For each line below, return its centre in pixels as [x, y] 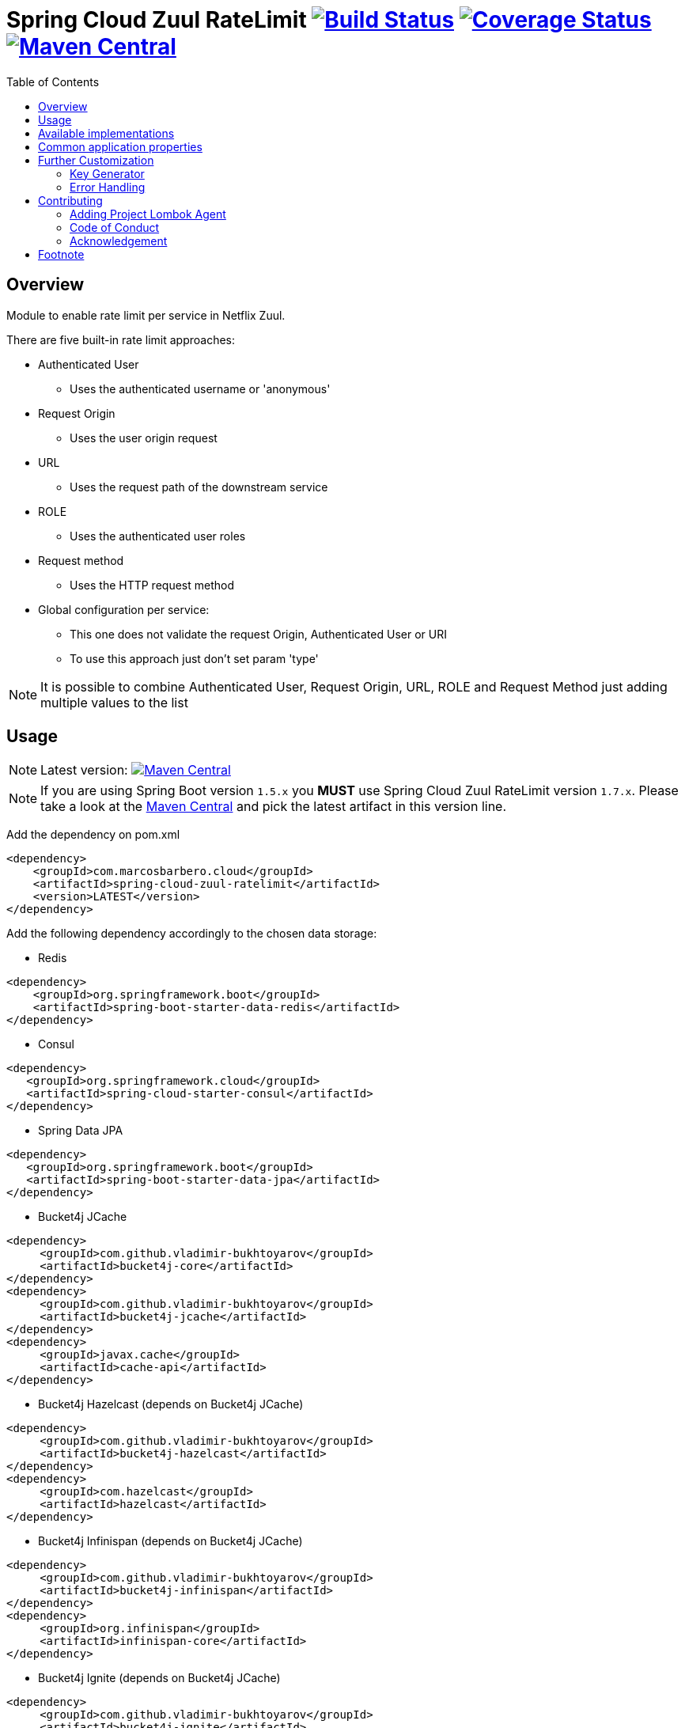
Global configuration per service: [124, 609]
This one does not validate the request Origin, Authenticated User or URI [258, 634]
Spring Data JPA [81, 1131]
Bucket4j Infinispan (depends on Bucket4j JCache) [170, 1541]
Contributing [70, 200]
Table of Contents [53, 81]
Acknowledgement [119, 241]
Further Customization [96, 160]
